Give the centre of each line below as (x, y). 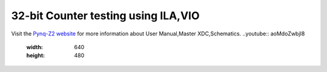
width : (35, 47)
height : (36, 55)
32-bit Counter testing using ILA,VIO (105, 16)
